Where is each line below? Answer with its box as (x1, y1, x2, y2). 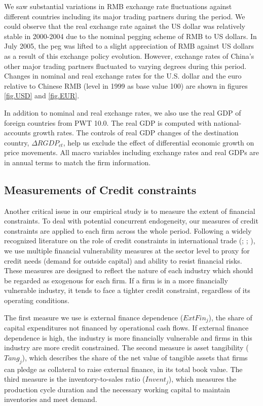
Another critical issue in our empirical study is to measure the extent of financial (4, 205, 255, 216)
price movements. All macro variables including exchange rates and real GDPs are (4, 147, 259, 158)
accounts (4, 127, 31, 138)
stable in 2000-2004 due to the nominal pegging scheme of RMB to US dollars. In (4, 30, 257, 41)
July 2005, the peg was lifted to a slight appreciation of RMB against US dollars (4, 41, 254, 51)
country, (4, 137, 29, 147)
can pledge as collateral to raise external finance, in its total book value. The (4, 363, 243, 374)
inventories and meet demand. (4, 394, 97, 404)
